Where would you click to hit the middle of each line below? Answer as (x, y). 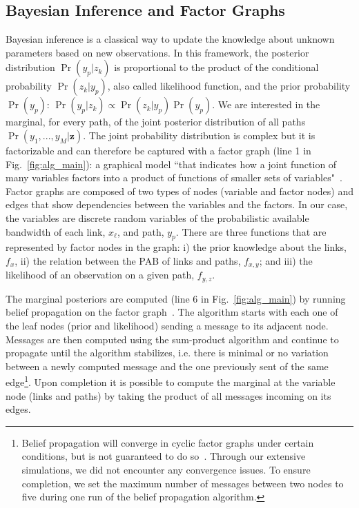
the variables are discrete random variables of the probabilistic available (157, 217)
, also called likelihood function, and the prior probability (229, 86)
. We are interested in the (266, 104)
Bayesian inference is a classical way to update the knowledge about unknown (170, 39)
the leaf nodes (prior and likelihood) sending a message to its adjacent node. (167, 326)
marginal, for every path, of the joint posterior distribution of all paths (156, 122)
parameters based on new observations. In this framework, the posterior (157, 52)
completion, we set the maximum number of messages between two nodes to (183, 483)
